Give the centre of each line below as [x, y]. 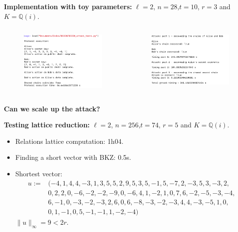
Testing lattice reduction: [47, 125]
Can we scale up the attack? [52, 108]
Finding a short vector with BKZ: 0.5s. [73, 157]
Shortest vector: [39, 174]
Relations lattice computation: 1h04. [69, 141]
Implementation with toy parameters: [68, 6]
